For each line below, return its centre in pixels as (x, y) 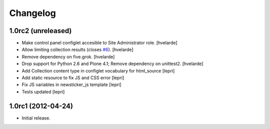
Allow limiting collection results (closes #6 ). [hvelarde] (77, 49)
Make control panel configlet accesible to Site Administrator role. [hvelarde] (99, 43)
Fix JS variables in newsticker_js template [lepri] (72, 84)
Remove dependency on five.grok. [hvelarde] (68, 56)
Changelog (32, 13)
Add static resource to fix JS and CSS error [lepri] (73, 78)
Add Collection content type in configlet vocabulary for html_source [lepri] (98, 70)
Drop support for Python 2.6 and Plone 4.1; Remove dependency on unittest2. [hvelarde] (112, 64)
